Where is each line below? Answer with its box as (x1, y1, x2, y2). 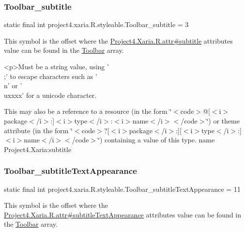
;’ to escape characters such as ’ (4, 71, 97, 81)
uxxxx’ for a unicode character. (4, 90, 97, 100)
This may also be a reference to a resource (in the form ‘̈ (4, 106, 172, 116)
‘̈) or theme (206, 115, 240, 125)
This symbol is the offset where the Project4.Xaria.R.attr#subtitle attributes (4, 35, 233, 46)
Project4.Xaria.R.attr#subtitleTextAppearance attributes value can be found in (4, 209, 242, 219)
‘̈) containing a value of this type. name (98, 135, 215, 145)
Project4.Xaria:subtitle (4, 144, 72, 154)
